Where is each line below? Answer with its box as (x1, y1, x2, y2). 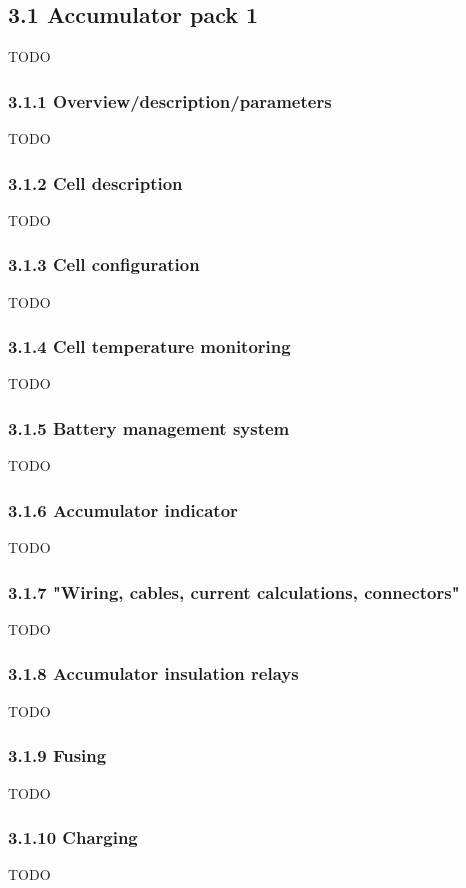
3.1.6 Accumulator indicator (8, 497, 238, 522)
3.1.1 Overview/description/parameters (8, 88, 332, 113)
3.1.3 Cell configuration (8, 252, 200, 277)
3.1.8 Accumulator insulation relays (8, 661, 299, 686)
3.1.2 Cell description (8, 170, 183, 195)
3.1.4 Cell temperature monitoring (8, 334, 291, 359)
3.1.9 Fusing (8, 743, 107, 768)
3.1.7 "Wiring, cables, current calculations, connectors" (8, 579, 460, 604)
